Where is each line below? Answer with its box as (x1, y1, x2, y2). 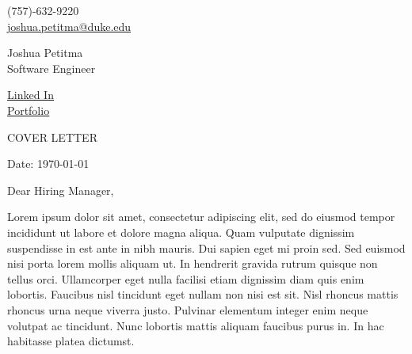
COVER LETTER (7, 128, 97, 145)
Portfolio (7, 101, 50, 118)
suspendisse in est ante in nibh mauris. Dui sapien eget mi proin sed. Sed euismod (7, 239, 406, 256)
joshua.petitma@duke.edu (7, 17, 132, 34)
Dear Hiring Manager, (7, 181, 114, 198)
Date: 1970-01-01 (7, 155, 90, 172)
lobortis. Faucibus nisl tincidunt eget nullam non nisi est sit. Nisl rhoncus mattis (7, 286, 399, 303)
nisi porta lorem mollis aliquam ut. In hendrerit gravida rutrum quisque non (7, 255, 378, 272)
